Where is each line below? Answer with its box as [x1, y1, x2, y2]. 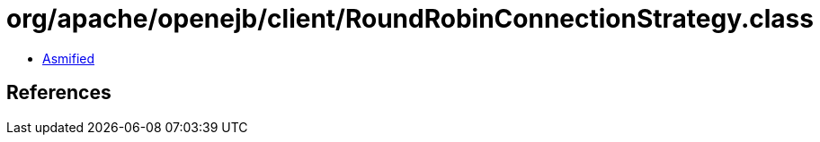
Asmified [42, 50, 95, 66]
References [6, 81, 111, 104]
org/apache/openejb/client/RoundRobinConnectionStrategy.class [6, 4, 814, 34]
